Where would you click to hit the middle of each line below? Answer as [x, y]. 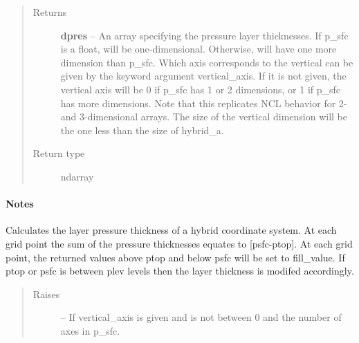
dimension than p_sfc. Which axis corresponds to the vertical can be [207, 62]
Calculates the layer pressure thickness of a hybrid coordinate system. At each [171, 230]
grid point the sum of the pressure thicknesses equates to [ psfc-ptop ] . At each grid [179, 243]
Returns [50, 12]
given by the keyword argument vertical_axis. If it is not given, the [203, 76]
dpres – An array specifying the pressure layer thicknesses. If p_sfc [204, 35]
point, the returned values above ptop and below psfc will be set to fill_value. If [175, 257]
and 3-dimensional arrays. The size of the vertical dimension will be [204, 117]
